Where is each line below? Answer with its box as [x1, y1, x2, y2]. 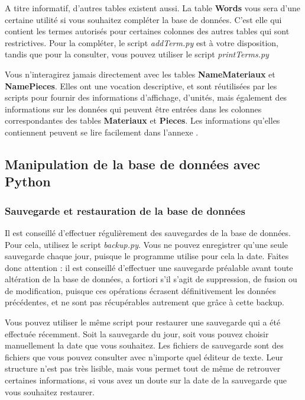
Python [5, 172, 51, 191]
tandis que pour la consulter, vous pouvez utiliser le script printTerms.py [5, 48, 269, 60]
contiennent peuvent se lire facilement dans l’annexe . [5, 125, 199, 138]
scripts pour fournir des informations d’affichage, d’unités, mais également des [5, 91, 287, 104]
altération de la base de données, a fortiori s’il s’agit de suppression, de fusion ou [5, 273, 297, 285]
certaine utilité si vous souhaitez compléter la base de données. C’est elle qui [5, 13, 282, 25]
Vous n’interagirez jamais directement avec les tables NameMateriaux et [5, 67, 275, 80]
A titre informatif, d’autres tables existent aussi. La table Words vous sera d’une [5, 2, 301, 14]
